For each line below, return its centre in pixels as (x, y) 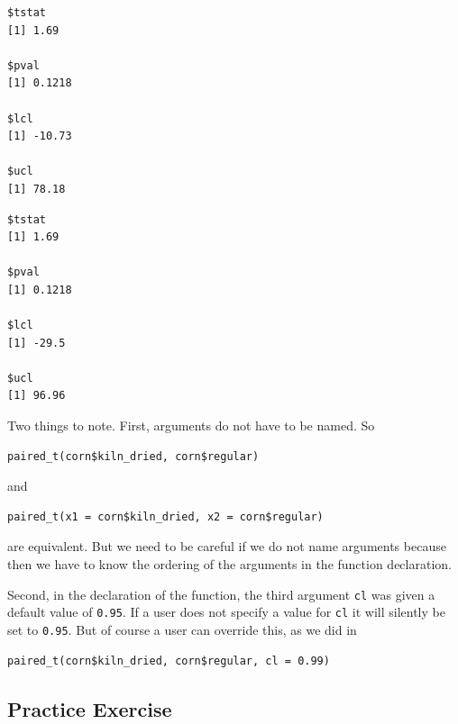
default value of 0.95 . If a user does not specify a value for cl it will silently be (226, 612)
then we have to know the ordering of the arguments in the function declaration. (229, 564)
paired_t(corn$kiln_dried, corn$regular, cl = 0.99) (169, 661)
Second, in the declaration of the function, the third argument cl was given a (221, 594)
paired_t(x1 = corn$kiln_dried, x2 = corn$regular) (165, 516)
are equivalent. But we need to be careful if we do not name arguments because (227, 546)
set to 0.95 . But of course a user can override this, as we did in (182, 629)
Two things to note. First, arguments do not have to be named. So (191, 425)
